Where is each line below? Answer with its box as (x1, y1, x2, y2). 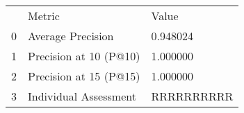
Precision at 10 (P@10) (28, 48, 140, 64)
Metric (28, 8, 60, 24)
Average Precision (28, 28, 114, 44)
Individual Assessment (28, 88, 136, 104)
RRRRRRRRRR (151, 88, 234, 104)
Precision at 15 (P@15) (28, 68, 140, 84)
